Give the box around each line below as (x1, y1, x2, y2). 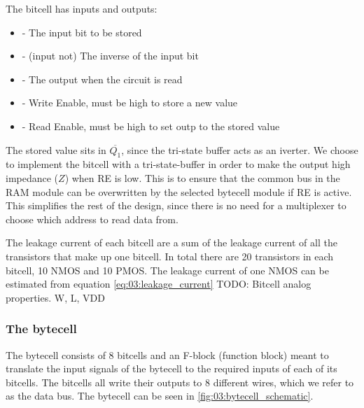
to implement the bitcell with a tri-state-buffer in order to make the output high (6, 157, 351, 171)
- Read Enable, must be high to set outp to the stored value (22, 118, 280, 133)
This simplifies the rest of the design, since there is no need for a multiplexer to (6, 198, 346, 213)
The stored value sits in (6, 142, 106, 157)
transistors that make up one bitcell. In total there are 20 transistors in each (6, 248, 334, 263)
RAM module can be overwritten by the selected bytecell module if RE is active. (6, 184, 352, 199)
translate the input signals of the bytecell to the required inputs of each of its (6, 361, 337, 376)
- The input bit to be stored (22, 24, 142, 39)
